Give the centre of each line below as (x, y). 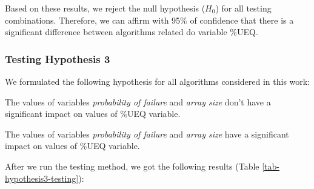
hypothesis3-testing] (42, 178)
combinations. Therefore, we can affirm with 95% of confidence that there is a (149, 20)
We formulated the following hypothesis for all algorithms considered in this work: (158, 81)
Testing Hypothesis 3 (58, 58)
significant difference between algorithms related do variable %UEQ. (132, 32)
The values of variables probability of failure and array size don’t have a (138, 101)
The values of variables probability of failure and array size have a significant (147, 134)
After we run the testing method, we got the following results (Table (132, 166)
